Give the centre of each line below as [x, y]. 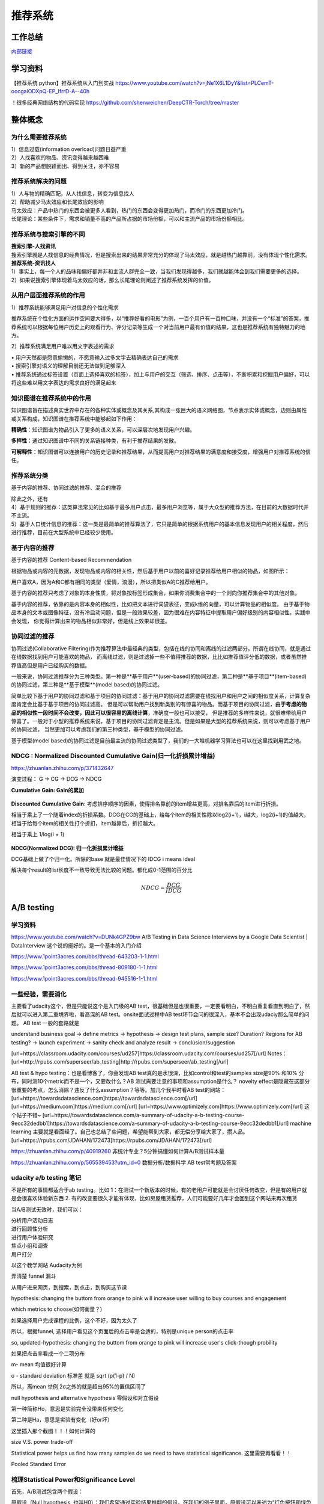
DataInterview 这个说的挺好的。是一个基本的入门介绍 [76, 945]
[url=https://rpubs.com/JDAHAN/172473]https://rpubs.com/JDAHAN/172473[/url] [112, 1140]
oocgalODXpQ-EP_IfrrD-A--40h [50, 91]
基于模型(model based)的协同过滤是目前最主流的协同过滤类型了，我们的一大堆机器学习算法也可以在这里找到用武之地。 [158, 741]
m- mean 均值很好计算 [39, 1364]
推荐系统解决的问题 [39, 182]
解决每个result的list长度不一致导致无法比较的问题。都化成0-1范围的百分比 [102, 870]
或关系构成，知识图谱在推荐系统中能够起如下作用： [74, 419]
